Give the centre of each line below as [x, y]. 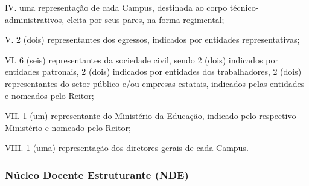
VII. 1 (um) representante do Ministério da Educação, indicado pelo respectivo [151, 116]
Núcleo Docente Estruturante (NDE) [97, 174]
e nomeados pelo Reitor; [49, 95]
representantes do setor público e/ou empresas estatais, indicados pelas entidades [155, 83]
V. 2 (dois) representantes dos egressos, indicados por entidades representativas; [152, 40]
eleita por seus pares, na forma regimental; [145, 19]
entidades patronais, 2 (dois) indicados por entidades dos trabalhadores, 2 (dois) [153, 72]
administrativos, [35, 19]
